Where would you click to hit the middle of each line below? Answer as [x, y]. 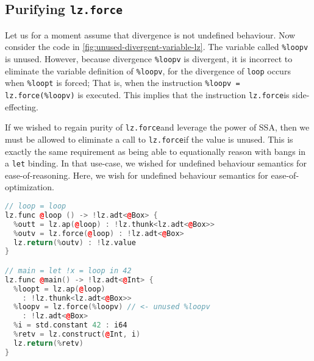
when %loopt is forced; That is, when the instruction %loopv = [123, 83]
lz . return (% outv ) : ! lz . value [75, 242]
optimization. [30, 187]
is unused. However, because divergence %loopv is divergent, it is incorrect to [149, 59]
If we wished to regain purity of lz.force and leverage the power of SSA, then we [157, 127]
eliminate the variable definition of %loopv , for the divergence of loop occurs [148, 70]
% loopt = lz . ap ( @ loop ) [59, 289]
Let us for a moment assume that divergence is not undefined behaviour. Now [150, 34]
